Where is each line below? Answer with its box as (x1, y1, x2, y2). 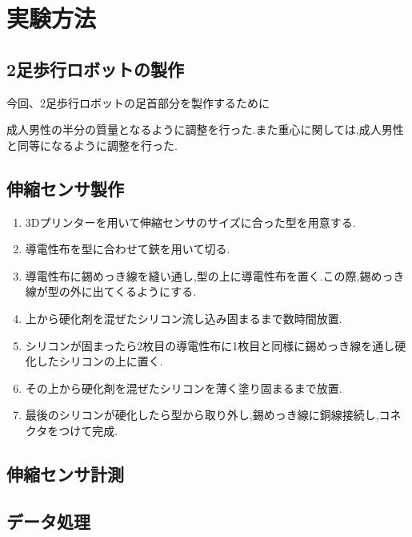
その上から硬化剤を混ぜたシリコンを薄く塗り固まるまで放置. (25, 379, 342, 396)
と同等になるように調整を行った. (6, 136, 178, 153)
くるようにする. (114, 283, 197, 300)
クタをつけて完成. (25, 422, 118, 438)
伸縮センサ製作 (6, 176, 124, 200)
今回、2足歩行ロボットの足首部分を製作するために (6, 94, 270, 111)
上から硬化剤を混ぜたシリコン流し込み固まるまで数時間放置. (25, 309, 342, 326)
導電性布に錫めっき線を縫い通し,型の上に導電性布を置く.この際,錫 (25, 267, 371, 284)
